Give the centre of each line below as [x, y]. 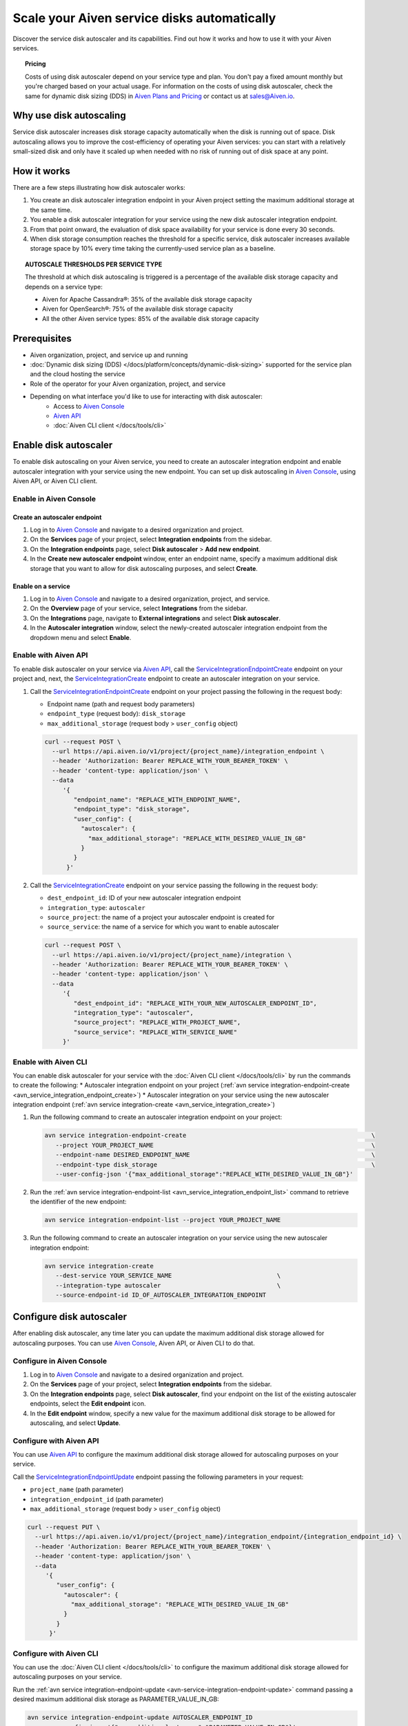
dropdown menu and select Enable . [81, 637]
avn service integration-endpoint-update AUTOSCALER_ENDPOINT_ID [140, 1718]
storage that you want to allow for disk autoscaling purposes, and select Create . [144, 568]
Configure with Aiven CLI [56, 1654]
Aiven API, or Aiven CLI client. [55, 481]
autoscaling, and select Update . [75, 1423]
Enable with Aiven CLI [50, 1062]
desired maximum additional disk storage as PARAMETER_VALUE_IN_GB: [116, 1699]
